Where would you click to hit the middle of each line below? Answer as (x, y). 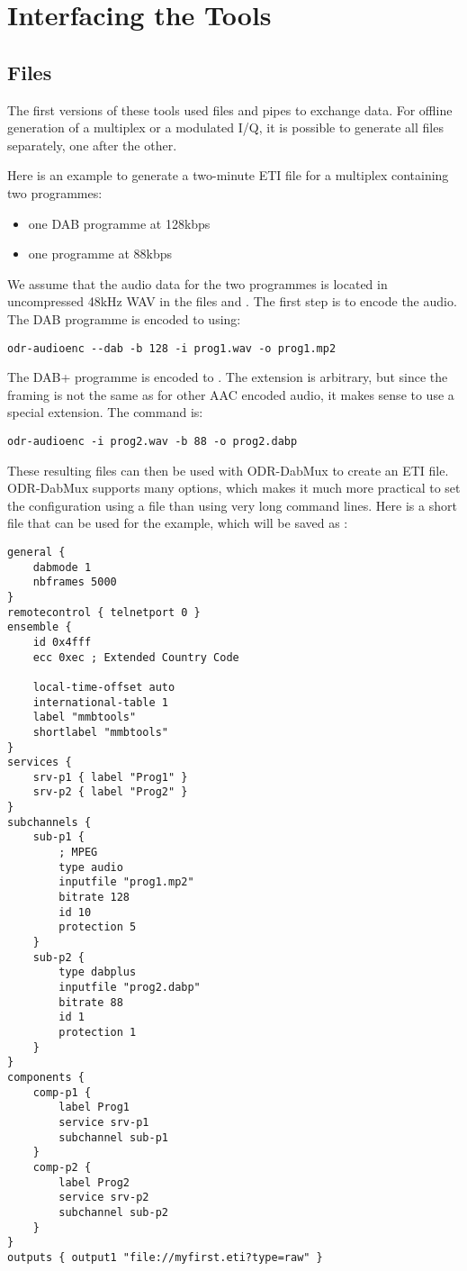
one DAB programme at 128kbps (119, 223)
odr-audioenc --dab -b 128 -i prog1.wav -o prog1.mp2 (172, 348)
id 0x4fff (62, 642)
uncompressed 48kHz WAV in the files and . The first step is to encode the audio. (232, 301)
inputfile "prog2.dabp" (130, 988)
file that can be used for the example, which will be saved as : (178, 523)
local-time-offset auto (104, 687)
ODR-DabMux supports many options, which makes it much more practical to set (234, 488)
